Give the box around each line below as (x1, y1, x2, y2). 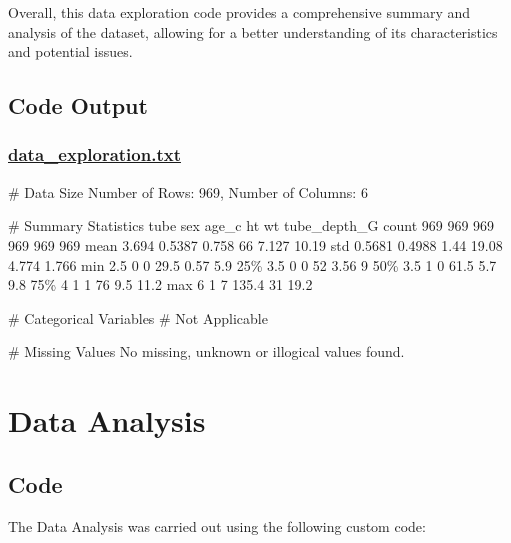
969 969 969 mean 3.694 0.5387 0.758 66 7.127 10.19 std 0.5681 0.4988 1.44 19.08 (8, 234, 503, 255)
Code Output (8, 90, 148, 121)
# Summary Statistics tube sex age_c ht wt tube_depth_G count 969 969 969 (8, 215, 495, 236)
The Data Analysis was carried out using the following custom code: (8, 515, 426, 536)
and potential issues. (8, 41, 133, 62)
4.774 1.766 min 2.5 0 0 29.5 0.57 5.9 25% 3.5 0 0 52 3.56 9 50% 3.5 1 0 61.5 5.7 (8, 254, 497, 275)
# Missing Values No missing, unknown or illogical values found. (8, 341, 405, 362)
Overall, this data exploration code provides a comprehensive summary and (8, 2, 471, 22)
